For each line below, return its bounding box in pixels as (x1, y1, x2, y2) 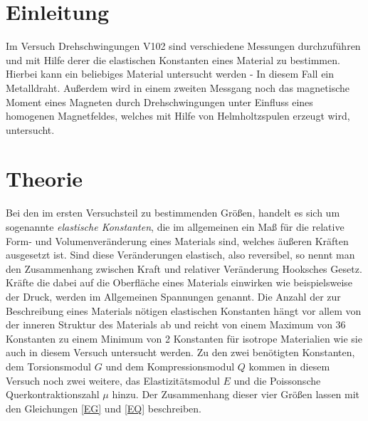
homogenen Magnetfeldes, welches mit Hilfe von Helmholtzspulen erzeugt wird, (6, 108, 350, 123)
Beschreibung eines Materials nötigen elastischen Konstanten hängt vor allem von (6, 303, 362, 318)
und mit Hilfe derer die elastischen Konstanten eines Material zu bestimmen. (6, 52, 340, 67)
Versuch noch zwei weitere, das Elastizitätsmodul (6, 373, 220, 388)
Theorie (6, 164, 83, 193)
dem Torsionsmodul (6, 358, 91, 373)
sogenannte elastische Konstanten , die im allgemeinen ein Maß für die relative (6, 219, 345, 234)
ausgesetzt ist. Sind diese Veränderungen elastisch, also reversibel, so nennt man (6, 247, 355, 262)
